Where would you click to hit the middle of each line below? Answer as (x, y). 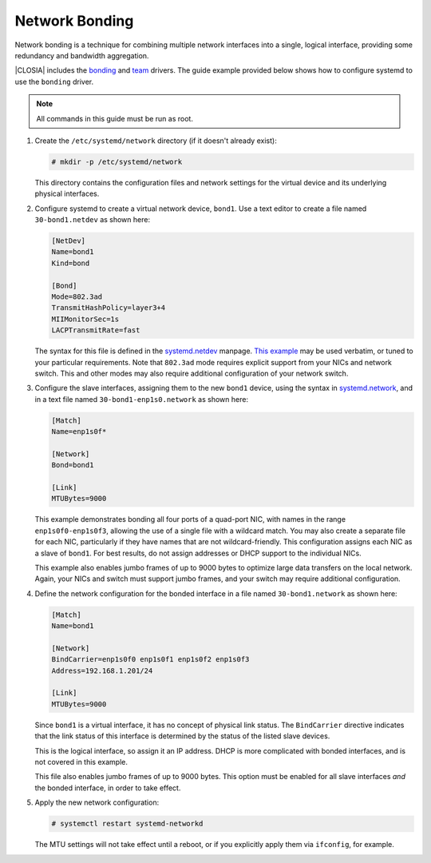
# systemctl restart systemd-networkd (127, 824)
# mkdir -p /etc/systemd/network (117, 161)
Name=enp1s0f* (79, 432)
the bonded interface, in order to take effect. (108, 788)
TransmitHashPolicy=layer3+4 (109, 308)
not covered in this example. (81, 762)
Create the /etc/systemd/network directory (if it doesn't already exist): (156, 141)
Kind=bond (71, 263)
